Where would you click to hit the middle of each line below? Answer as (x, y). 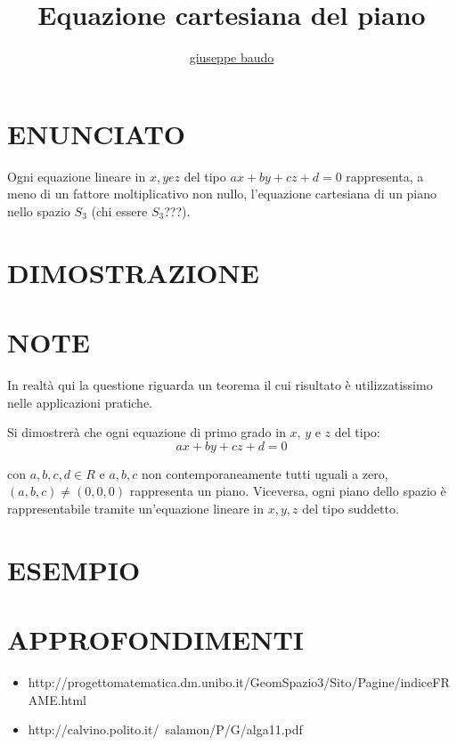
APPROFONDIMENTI (156, 640)
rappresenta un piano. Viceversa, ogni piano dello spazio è (288, 491)
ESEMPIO (74, 569)
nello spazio (39, 211)
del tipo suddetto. (351, 508)
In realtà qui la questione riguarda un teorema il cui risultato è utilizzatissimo (220, 384)
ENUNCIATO (97, 133)
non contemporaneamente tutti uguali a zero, (265, 473)
